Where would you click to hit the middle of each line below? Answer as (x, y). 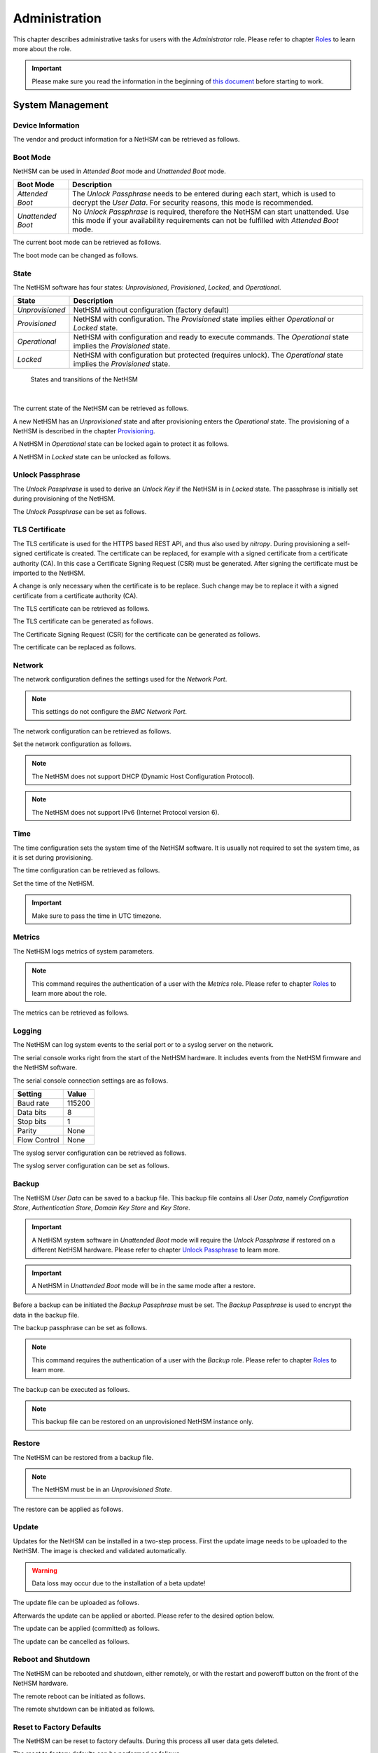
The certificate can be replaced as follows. (75, 647)
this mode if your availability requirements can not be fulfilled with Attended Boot (205, 221)
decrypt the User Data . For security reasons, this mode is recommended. (193, 203)
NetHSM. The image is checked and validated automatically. (100, 1551)
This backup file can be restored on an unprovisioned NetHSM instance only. (143, 1422)
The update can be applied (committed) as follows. (86, 1629)
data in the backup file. (46, 1315)
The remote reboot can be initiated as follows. (79, 1696)
